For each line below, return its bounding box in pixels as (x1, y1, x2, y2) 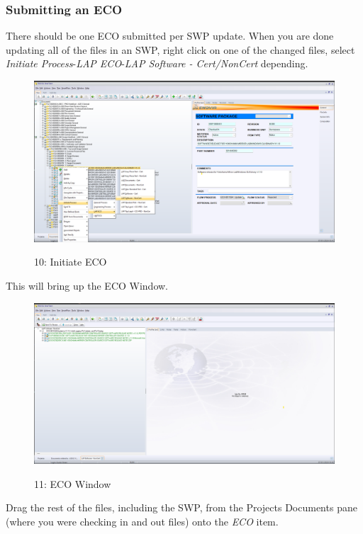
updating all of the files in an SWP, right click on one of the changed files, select (6, 42, 355, 57)
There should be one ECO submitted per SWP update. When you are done (6, 28, 334, 43)
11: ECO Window (34, 476, 111, 491)
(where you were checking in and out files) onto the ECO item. (6, 514, 279, 529)
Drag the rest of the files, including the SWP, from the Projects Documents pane (6, 500, 357, 515)
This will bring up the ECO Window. (6, 278, 169, 292)
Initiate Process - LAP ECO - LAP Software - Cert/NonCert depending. (6, 56, 308, 71)
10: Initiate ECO (34, 254, 107, 269)
